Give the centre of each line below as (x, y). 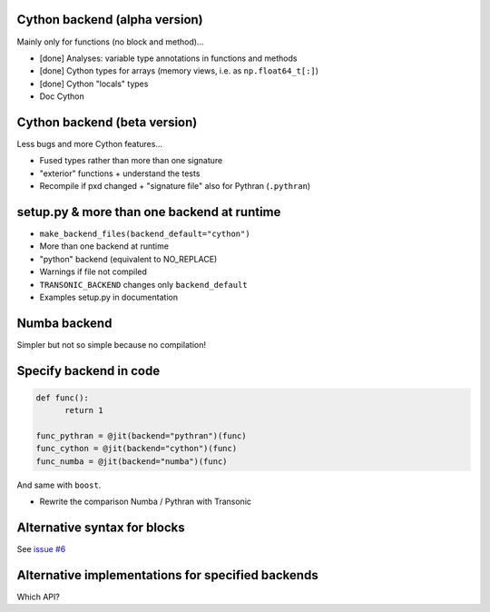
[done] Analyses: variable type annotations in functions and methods (168, 58)
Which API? (39, 597)
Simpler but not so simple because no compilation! (111, 344)
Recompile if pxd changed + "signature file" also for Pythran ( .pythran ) (175, 186)
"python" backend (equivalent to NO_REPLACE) (128, 259)
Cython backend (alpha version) (110, 20)
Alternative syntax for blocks (101, 528)
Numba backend (64, 323)
